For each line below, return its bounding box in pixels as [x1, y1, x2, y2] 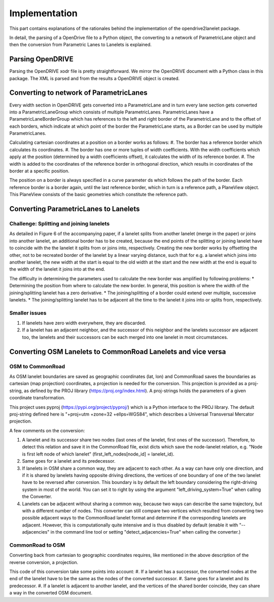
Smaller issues [9, 309, 47, 316]
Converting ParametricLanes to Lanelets [9, 205, 140, 213]
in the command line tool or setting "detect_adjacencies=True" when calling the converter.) [50, 529, 241, 535]
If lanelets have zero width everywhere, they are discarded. [22, 320, 147, 326]
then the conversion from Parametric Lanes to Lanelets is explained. [9, 42, 152, 48]
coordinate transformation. [9, 395, 65, 401]
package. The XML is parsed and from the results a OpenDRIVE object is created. [9, 75, 180, 81]
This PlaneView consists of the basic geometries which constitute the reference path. [9, 192, 188, 198]
